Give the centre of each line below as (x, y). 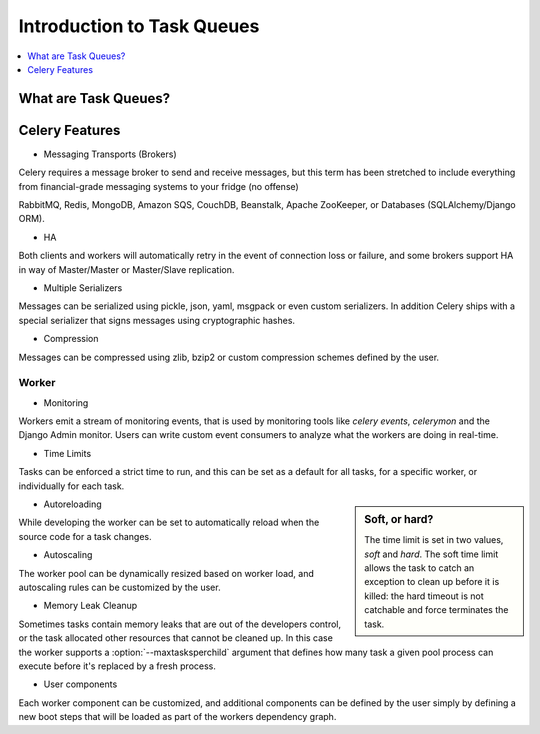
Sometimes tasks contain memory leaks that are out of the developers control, (180, 624)
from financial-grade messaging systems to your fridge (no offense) (158, 186)
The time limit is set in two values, (434, 540)
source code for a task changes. (85, 536)
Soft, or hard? (399, 520)
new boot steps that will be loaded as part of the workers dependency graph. (177, 717)
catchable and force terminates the (436, 610)
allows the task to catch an (419, 568)
